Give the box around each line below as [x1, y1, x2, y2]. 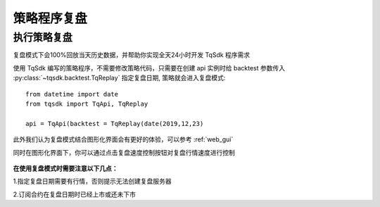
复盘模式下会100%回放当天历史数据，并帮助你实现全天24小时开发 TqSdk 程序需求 [13, 51, 251, 59]
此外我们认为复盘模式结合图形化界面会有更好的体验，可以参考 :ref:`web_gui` [13, 135, 234, 144]
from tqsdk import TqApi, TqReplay [25, 99, 148, 108]
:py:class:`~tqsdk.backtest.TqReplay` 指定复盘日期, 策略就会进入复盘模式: [13, 74, 226, 82]
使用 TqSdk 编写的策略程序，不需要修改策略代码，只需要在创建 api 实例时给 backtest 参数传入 [13, 63, 286, 72]
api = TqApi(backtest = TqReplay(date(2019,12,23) [25, 120, 204, 127]
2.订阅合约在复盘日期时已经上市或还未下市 [13, 190, 137, 199]
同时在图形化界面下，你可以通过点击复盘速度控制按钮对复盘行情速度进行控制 [13, 148, 235, 156]
